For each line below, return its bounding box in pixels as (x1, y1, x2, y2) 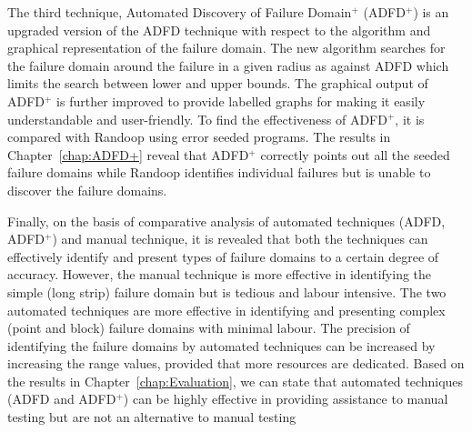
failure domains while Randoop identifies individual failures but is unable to (7, 163, 431, 182)
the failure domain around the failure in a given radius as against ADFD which (7, 55, 449, 75)
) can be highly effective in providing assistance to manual (123, 389, 448, 408)
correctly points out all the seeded (260, 145, 450, 164)
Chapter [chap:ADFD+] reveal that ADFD (7, 145, 249, 164)
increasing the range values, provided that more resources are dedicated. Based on (7, 354, 465, 373)
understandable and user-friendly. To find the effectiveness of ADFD (7, 109, 387, 128)
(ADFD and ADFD (7, 389, 116, 408)
